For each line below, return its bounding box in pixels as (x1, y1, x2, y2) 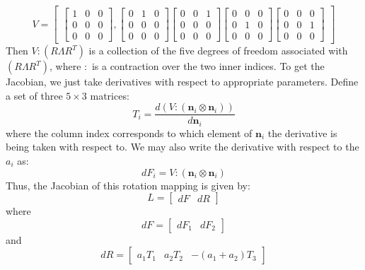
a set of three (6, 88, 63, 102)
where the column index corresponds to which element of (6, 125, 253, 140)
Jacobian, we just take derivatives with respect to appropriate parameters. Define (6, 74, 359, 89)
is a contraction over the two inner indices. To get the (91, 59, 325, 74)
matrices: (90, 88, 129, 102)
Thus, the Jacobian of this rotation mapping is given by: (6, 177, 250, 192)
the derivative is (267, 125, 337, 140)
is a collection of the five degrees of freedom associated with (88, 43, 348, 58)
